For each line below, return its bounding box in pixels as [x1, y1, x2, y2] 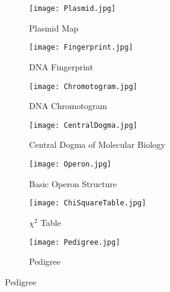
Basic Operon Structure [29, 177, 117, 190]
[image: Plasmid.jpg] [29, 4, 116, 13]
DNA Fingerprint [29, 60, 93, 73]
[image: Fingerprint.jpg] [29, 43, 133, 52]
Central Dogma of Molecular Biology [29, 138, 166, 151]
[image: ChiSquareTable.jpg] [29, 199, 146, 208]
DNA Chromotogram [29, 99, 107, 112]
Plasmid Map [29, 21, 79, 34]
